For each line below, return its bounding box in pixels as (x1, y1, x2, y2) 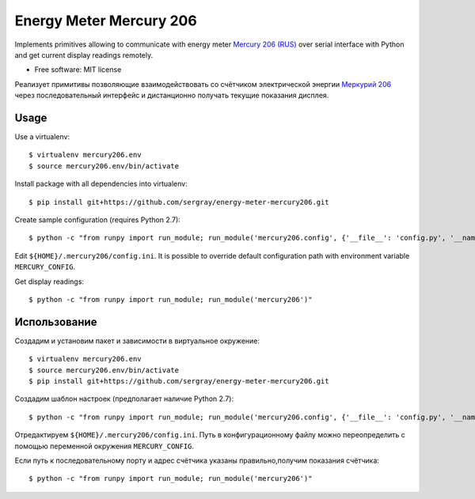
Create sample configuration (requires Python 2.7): (14, 214, 181, 225)
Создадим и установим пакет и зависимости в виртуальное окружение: (14, 336, 260, 346)
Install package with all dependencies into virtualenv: (14, 179, 188, 189)
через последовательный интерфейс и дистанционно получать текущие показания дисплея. (14, 91, 329, 100)
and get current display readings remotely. (14, 50, 154, 59)
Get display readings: (14, 277, 85, 286)
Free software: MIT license (34, 65, 122, 74)
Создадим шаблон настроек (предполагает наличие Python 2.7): (14, 394, 234, 403)
